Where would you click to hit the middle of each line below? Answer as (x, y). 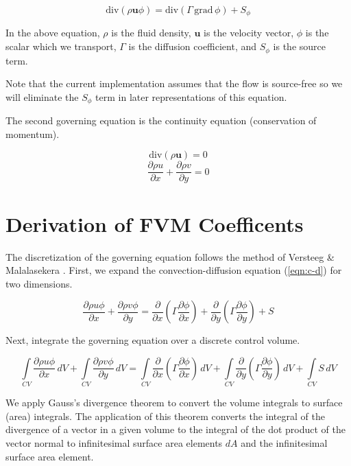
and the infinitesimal (284, 443)
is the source (299, 46)
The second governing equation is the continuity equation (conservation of (161, 120)
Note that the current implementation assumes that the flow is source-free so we (174, 83)
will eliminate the (42, 96)
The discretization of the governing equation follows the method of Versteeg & (170, 256)
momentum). (33, 133)
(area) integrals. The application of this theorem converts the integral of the (165, 416)
